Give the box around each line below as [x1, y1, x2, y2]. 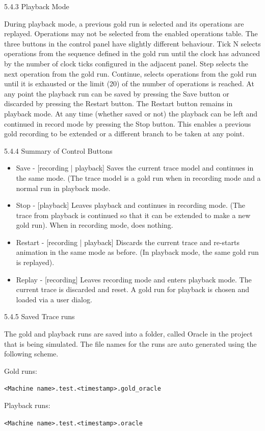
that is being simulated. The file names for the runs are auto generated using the [4, 338, 257, 349]
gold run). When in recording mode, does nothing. [16, 220, 173, 230]
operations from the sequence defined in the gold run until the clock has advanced [4, 48, 260, 59]
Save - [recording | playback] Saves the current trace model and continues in [16, 162, 254, 173]
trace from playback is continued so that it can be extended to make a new [16, 209, 251, 220]
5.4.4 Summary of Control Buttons [4, 145, 113, 156]
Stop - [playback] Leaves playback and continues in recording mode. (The [16, 200, 245, 210]
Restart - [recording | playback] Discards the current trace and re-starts [16, 236, 240, 247]
